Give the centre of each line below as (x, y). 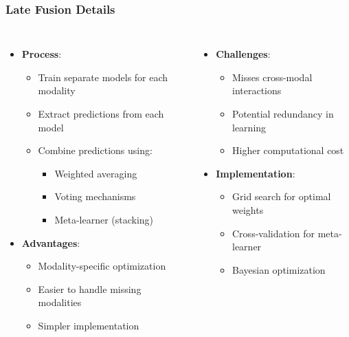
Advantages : (51, 242)
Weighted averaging (96, 173)
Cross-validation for (274, 233)
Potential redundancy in (283, 113)
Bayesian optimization (279, 269)
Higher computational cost (288, 150)
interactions (257, 90)
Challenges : (243, 54)
